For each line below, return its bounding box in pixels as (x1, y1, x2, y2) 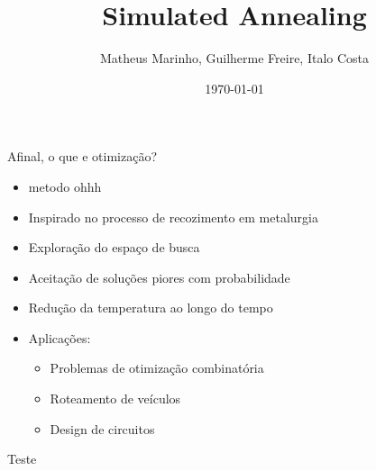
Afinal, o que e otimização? (7, 147, 158, 166)
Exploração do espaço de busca (28, 238, 200, 257)
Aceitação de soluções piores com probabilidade (28, 267, 290, 286)
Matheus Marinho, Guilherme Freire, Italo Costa (99, 49, 370, 68)
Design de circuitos (50, 419, 155, 438)
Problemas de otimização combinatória (50, 358, 264, 377)
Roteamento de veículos (50, 389, 181, 408)
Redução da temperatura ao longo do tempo (28, 298, 273, 317)
